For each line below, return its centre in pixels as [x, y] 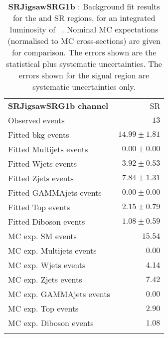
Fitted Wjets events [43, 164]
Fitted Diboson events [47, 221]
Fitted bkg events [39, 135]
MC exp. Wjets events [47, 265]
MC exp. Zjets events [45, 279]
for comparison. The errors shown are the [84, 52]
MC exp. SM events [42, 236]
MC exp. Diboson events [51, 323]
